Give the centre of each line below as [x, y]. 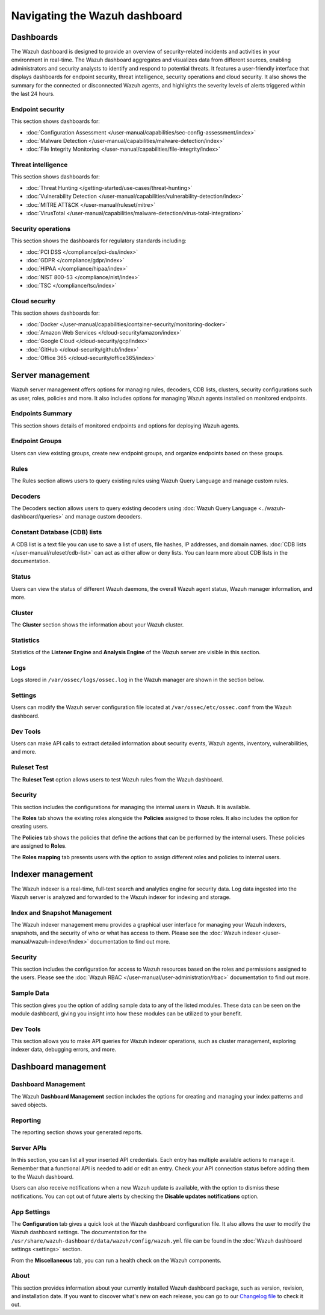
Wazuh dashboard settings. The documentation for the [79, 1232]
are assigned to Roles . [39, 846]
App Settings [31, 1212]
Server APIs [29, 1147]
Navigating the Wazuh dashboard [97, 16]
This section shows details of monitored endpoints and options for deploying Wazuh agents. [125, 426]
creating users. [30, 827]
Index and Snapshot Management [62, 912]
